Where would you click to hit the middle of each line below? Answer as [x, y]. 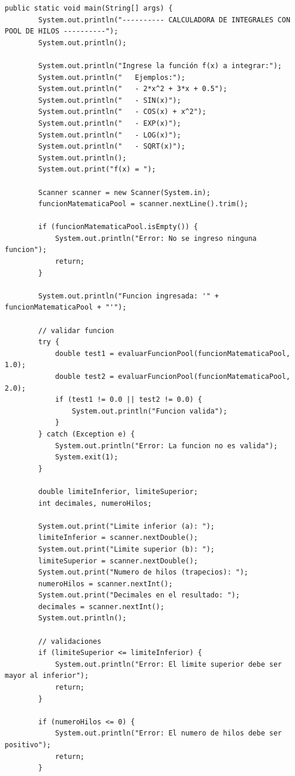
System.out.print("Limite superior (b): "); [126, 549]
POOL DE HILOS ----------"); [62, 31]
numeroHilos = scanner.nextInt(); [106, 584]
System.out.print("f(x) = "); [97, 169]
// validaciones [70, 641]
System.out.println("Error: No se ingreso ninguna [156, 238]
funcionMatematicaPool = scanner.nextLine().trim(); [143, 204]
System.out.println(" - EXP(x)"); [110, 123]
